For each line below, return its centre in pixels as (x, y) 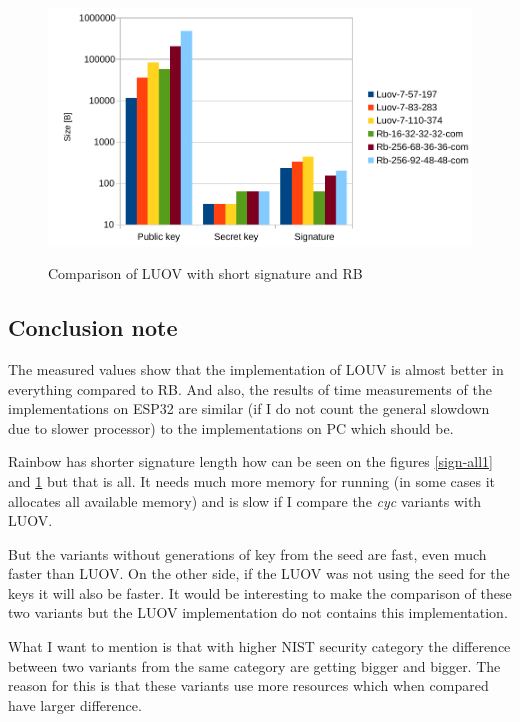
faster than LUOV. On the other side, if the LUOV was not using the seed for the (259, 573)
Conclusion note (93, 327)
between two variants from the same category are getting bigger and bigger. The (254, 665)
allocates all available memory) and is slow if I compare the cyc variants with (245, 500)
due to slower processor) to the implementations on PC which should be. (231, 427)
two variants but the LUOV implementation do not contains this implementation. (258, 612)
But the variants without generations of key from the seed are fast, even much (247, 553)
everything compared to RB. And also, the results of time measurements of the (250, 388)
